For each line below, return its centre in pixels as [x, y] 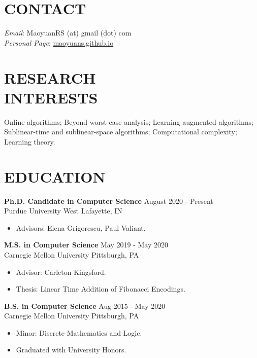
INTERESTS [51, 97]
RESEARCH [50, 77]
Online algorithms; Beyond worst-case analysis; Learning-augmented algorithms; [129, 121]
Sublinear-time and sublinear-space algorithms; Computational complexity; [121, 132]
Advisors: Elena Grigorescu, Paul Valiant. [81, 227]
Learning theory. [30, 141]
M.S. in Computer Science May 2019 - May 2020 [86, 245]
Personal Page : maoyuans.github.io [59, 42]
